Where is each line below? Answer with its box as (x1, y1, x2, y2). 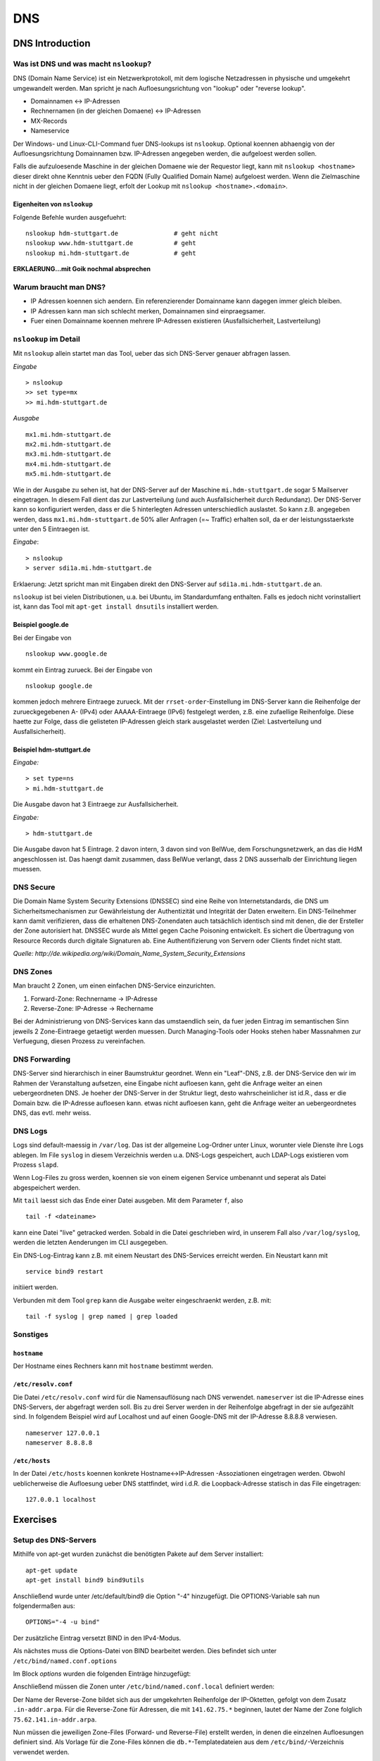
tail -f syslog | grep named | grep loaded (25, 1312, 178, 1321)
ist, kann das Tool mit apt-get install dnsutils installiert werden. (13, 602, 219, 611)
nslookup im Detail (13, 334, 80, 344)
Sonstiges (13, 1329, 49, 1339)
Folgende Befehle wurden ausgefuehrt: (13, 213, 127, 221)
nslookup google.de (25, 682, 93, 690)
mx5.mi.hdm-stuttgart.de (25, 470, 111, 478)
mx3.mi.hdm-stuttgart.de (25, 450, 111, 458)
